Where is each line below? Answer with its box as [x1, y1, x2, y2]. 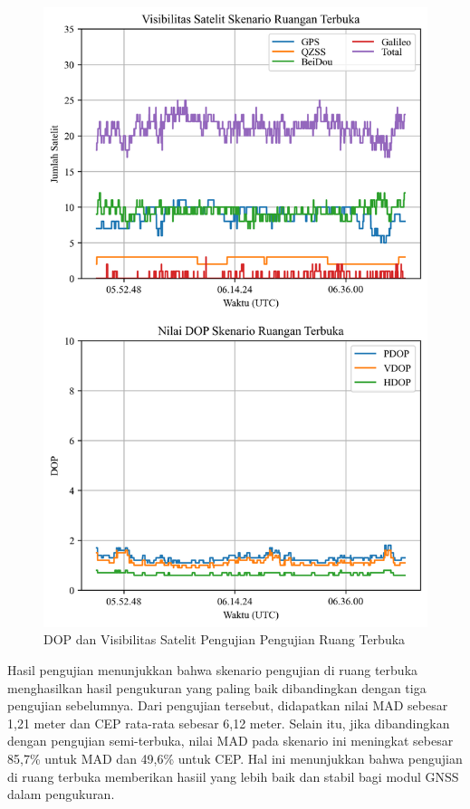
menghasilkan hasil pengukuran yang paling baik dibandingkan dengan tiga [7, 678, 427, 697]
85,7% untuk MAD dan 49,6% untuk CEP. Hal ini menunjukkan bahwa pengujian [7, 748, 463, 767]
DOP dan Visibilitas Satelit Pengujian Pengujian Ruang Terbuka [43, 630, 406, 649]
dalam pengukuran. [7, 785, 115, 804]
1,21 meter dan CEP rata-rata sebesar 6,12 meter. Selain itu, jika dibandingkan [7, 713, 450, 732]
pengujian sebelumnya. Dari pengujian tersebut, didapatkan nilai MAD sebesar [7, 696, 448, 715]
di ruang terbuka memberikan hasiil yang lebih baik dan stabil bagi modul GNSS [7, 766, 459, 785]
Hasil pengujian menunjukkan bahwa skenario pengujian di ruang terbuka [7, 661, 418, 679]
